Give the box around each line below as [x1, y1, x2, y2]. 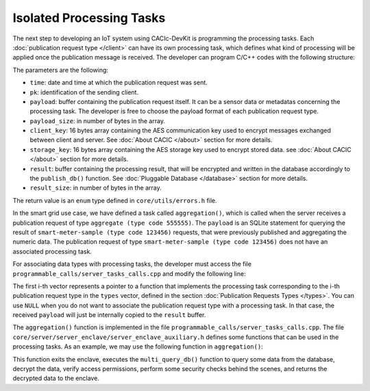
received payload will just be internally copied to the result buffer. [12, 311, 206, 319]
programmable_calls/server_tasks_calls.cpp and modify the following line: [12, 269, 246, 277]
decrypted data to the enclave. [12, 374, 99, 383]
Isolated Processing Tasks [12, 10, 166, 25]
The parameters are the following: [12, 66, 109, 74]
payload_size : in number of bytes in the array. [29, 116, 166, 125]
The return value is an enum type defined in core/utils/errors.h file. [12, 196, 217, 205]
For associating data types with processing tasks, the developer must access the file [12, 260, 251, 268]
